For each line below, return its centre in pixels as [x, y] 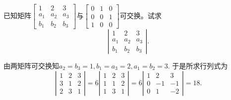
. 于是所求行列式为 [198, 66]
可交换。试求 [141, 15]
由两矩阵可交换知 [31, 66]
